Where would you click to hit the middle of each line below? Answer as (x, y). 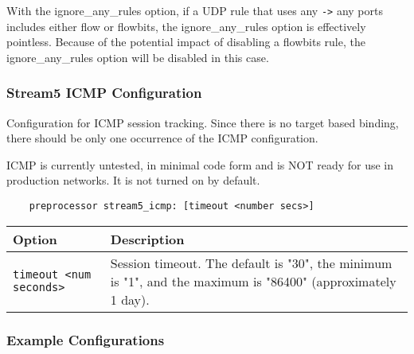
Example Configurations (86, 339)
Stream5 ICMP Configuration (104, 93)
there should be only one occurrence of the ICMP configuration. (162, 138)
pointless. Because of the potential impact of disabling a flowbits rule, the (186, 42)
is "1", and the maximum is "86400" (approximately (253, 281)
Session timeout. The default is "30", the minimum (251, 263)
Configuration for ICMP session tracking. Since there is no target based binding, (203, 122)
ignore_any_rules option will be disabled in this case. (138, 57)
